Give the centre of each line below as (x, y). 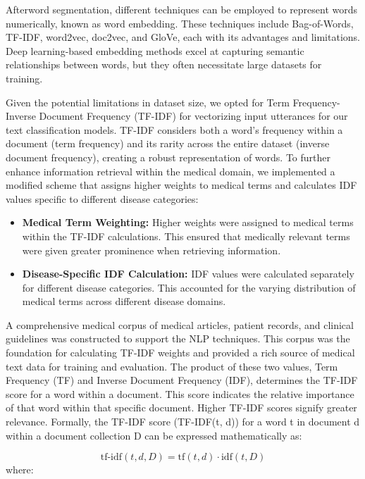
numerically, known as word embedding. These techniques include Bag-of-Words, (180, 23)
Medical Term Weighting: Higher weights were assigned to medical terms (188, 222)
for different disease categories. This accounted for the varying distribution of (189, 287)
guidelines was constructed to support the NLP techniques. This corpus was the (178, 338)
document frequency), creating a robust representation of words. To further (168, 157)
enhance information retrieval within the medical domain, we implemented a (171, 171)
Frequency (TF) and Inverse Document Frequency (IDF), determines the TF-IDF (182, 380)
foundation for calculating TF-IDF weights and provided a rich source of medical (180, 353)
